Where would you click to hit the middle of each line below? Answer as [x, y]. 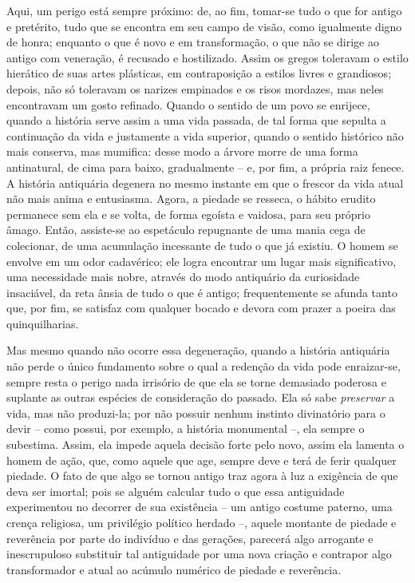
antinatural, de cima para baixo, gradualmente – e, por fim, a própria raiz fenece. [206, 167]
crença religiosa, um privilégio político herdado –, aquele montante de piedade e [202, 522]
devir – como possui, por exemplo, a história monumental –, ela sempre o [186, 428]
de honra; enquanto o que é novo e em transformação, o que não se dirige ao [193, 42]
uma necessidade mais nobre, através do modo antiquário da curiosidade [183, 277]
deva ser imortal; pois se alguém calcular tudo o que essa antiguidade [176, 491]
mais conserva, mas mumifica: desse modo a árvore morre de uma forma [182, 151]
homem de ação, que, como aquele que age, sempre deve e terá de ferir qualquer [202, 460]
